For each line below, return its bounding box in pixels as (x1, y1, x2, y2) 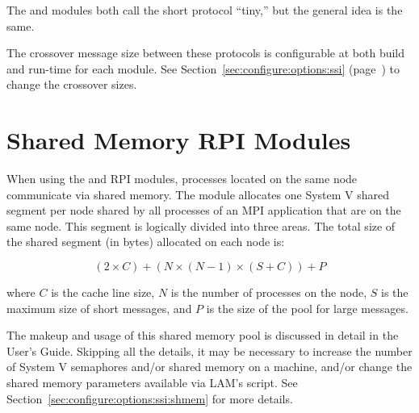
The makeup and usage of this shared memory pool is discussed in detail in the (6, 327, 399, 344)
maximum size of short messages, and (6, 299, 192, 316)
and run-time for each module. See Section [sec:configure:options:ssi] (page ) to (6, 60, 400, 77)
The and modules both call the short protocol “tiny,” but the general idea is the (6, 2, 403, 18)
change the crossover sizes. (6, 76, 137, 93)
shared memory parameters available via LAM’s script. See (6, 374, 298, 391)
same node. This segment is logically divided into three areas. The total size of (6, 217, 396, 234)
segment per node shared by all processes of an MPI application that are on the (6, 202, 401, 219)
